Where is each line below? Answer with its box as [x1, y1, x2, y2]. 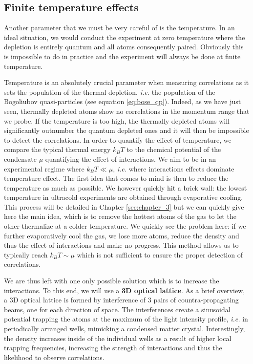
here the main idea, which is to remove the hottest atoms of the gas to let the [4, 211, 236, 221]
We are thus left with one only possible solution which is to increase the [4, 276, 219, 286]
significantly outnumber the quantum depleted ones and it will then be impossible [4, 125, 249, 135]
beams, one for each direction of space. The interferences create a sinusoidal [4, 304, 231, 314]
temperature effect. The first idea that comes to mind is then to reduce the [4, 173, 229, 183]
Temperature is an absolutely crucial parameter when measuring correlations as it [4, 77, 249, 87]
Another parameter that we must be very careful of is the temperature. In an [4, 22, 235, 33]
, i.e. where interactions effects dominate [113, 163, 234, 173]
